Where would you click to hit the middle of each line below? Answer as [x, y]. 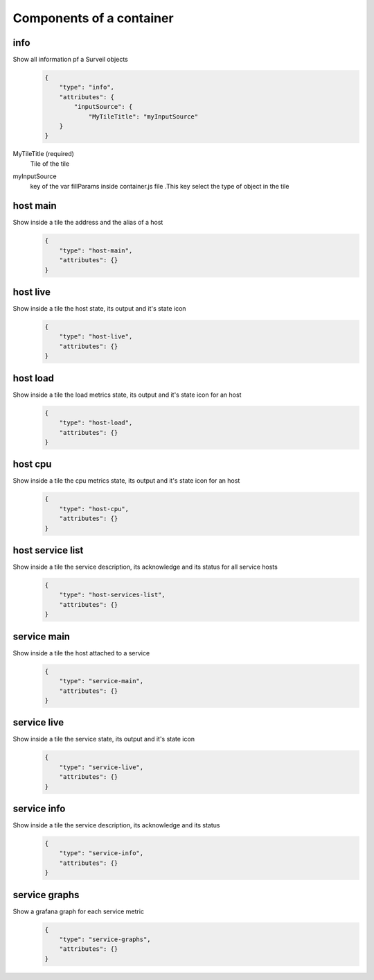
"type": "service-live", [101, 767]
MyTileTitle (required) [43, 154]
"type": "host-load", [96, 423]
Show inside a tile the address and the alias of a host [88, 223]
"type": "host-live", [96, 337]
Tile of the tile [50, 164]
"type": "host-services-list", [112, 595]
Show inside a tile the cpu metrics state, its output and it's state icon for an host [126, 481]
